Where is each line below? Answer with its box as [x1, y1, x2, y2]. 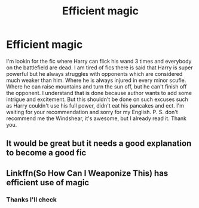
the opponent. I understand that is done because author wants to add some [6, 89, 192, 96]
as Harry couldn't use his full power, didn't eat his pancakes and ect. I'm [6, 102, 184, 109]
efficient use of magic [6, 178, 90, 188]
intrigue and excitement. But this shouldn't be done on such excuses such [6, 96, 188, 103]
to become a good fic [6, 148, 87, 158]
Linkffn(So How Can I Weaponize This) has [6, 168, 169, 178]
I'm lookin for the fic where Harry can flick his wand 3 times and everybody [6, 57, 192, 65]
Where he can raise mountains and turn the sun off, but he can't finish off [6, 82, 187, 90]
